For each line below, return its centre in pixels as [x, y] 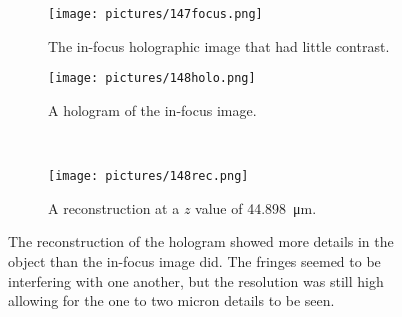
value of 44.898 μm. [256, 207]
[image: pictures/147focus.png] [155, 14]
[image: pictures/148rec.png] [148, 176]
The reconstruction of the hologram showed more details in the [201, 241]
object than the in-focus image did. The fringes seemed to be [194, 260]
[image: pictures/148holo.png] [152, 78]
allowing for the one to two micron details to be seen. [171, 300]
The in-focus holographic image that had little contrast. [219, 45]
